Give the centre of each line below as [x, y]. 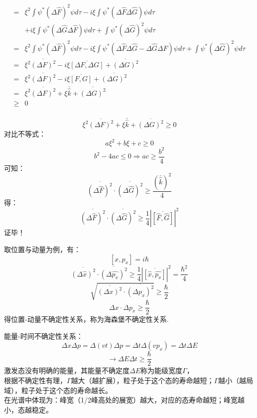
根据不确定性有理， [35, 380]
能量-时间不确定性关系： [44, 336]
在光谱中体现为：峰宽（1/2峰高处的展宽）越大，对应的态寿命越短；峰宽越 [124, 400]
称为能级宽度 [162, 370]
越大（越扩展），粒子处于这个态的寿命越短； [142, 380]
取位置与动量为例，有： [42, 249]
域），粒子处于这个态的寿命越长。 [58, 390]
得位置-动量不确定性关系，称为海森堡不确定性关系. [86, 319]
